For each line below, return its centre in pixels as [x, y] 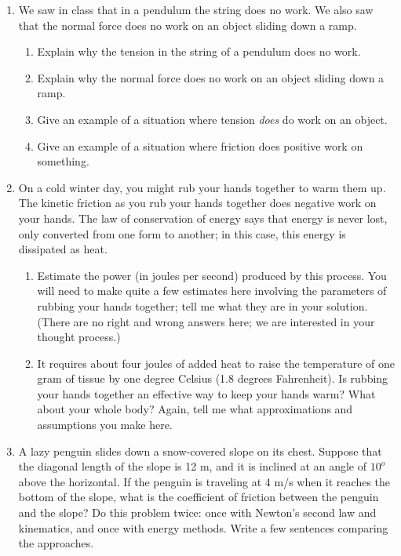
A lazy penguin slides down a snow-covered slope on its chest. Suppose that [200, 451]
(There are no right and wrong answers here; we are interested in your [206, 321]
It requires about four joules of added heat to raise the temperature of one [216, 363]
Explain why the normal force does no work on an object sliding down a [211, 77]
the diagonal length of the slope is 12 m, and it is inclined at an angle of [192, 466]
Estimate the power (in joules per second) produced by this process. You [212, 275]
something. [63, 161]
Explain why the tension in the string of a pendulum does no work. [199, 51]
